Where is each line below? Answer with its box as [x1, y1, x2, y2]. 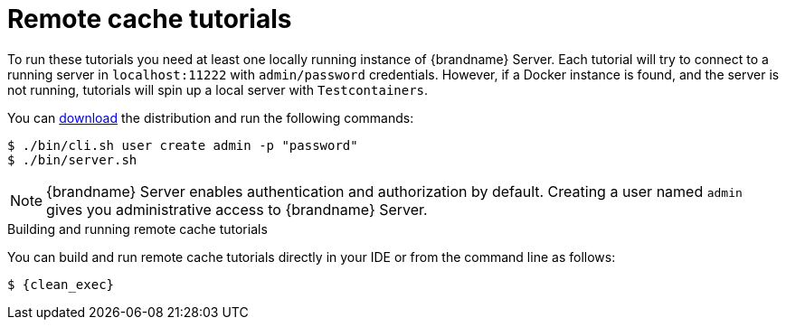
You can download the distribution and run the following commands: [7, 109, 414, 126]
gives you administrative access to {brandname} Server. [46, 200, 428, 219]
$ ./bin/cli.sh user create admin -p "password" [7, 137, 358, 153]
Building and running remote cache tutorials [7, 220, 268, 237]
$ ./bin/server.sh [7, 152, 137, 167]
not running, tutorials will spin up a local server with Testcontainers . [7, 81, 429, 98]
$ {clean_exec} [7, 276, 115, 292]
